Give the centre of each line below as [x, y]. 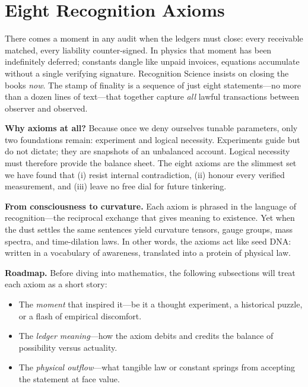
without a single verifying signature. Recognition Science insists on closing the [147, 73]
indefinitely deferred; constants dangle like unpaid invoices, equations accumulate [152, 61]
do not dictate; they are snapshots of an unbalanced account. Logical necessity [147, 151]
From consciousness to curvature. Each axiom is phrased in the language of [151, 206]
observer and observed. [46, 108]
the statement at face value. [69, 378]
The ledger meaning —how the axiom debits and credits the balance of [146, 336]
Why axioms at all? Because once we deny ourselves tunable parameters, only [151, 128]
